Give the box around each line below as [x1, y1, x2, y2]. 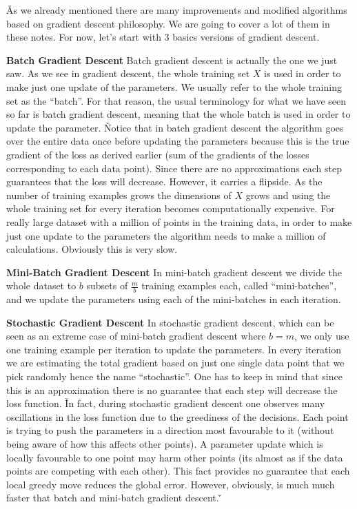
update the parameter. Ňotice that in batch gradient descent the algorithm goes [6, 120, 344, 134]
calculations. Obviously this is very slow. [6, 242, 178, 256]
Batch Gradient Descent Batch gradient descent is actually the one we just [6, 52, 338, 67]
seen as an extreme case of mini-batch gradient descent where [6, 329, 266, 343]
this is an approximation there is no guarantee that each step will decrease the [6, 382, 338, 397]
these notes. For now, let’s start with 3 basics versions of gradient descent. [6, 30, 320, 44]
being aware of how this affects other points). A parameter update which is [6, 437, 323, 451]
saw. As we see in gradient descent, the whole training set [6, 66, 250, 81]
